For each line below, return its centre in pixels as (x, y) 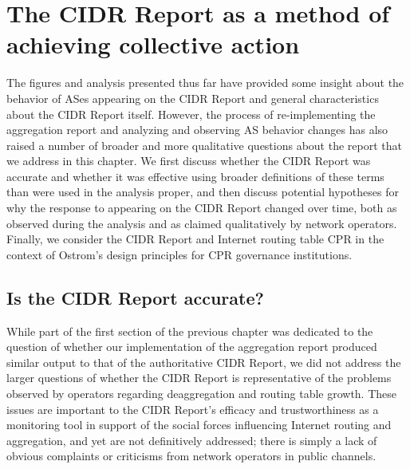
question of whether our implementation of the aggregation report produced (192, 347)
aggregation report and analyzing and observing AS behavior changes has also (197, 130)
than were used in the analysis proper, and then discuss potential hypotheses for (203, 192)
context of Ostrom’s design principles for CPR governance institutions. (179, 254)
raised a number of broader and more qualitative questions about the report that (204, 145)
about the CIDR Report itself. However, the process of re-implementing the (191, 114)
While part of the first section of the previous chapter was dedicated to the (190, 331)
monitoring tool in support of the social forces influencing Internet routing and (199, 425)
